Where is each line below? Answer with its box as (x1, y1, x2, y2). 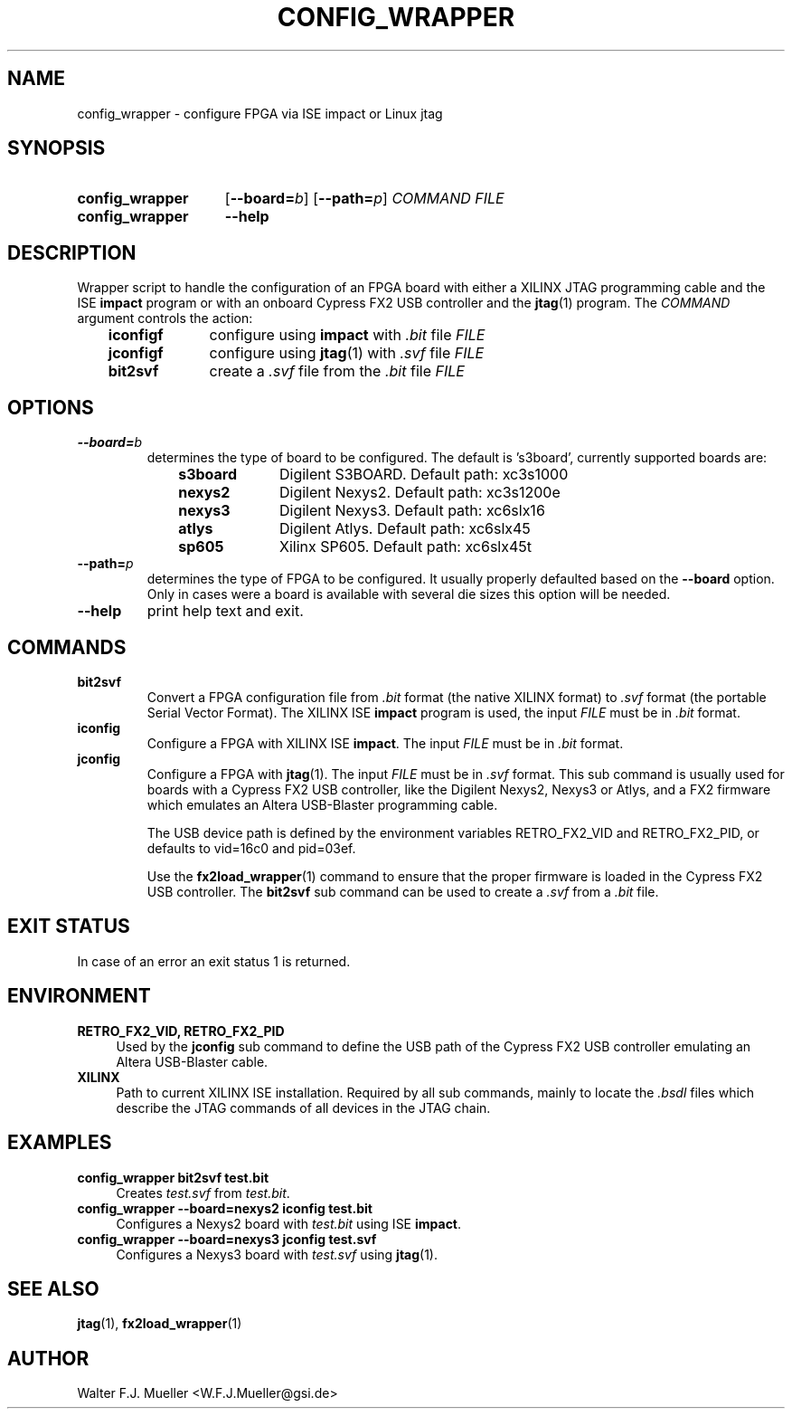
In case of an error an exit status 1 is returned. (77, 953, 351, 969)
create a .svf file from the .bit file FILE (209, 362, 465, 381)
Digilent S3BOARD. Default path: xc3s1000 (278, 465, 569, 484)
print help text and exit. (146, 602, 304, 621)
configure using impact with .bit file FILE (209, 326, 486, 345)
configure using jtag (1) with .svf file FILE (209, 344, 485, 363)
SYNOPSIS (7, 137, 106, 160)
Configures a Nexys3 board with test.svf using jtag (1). (116, 1246, 438, 1262)
